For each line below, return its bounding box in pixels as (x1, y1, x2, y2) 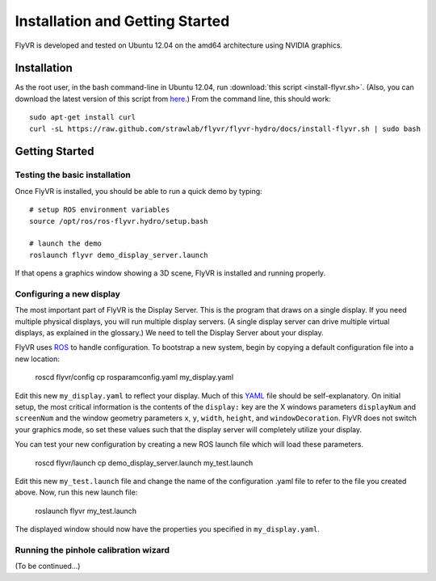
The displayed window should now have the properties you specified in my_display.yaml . (15, 524, 321, 534)
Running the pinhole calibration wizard (15, 544, 170, 555)
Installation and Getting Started (15, 12, 230, 30)
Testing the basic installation (15, 170, 131, 181)
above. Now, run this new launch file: (15, 487, 138, 497)
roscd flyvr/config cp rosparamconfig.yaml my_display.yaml (35, 373, 234, 382)
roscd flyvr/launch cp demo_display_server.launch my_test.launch (35, 457, 254, 468)
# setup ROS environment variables (29, 205, 170, 214)
